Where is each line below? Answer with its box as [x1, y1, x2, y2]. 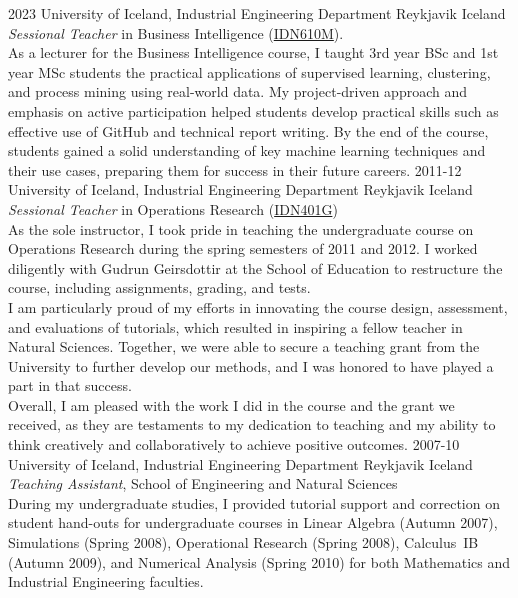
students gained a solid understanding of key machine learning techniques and [8, 140, 486, 161]
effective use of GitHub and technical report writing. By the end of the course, [8, 120, 489, 141]
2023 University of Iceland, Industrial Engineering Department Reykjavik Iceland [8, 3, 506, 23]
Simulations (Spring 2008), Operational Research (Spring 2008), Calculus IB [8, 532, 479, 553]
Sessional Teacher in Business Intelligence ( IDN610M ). [8, 22, 344, 43]
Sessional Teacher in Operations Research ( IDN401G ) [8, 198, 338, 219]
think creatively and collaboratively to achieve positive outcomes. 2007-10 [8, 434, 460, 455]
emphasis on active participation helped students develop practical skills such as [8, 100, 499, 121]
